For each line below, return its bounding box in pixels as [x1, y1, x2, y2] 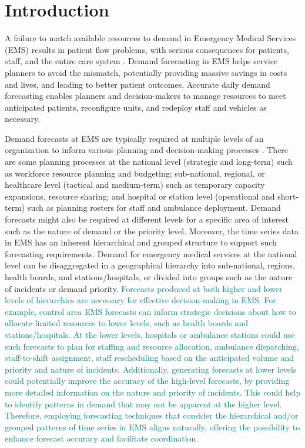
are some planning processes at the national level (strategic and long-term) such [5, 155, 293, 168]
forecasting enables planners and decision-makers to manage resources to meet [5, 89, 286, 102]
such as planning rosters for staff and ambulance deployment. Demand [27, 201, 281, 214]
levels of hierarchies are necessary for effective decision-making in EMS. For [5, 294, 276, 306]
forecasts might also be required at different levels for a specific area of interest [5, 213, 289, 225]
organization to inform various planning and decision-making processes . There [5, 144, 289, 156]
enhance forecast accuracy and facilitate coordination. [5, 432, 199, 444]
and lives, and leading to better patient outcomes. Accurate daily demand [5, 78, 270, 90]
